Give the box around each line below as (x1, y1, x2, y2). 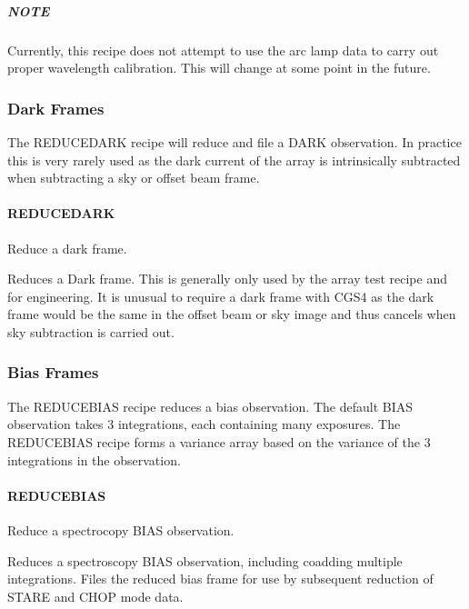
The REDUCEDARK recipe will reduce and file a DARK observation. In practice (7, 132, 462, 151)
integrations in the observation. (7, 450, 181, 469)
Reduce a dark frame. (7, 238, 127, 257)
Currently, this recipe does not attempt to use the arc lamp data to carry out (7, 40, 439, 59)
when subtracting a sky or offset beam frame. (7, 168, 260, 187)
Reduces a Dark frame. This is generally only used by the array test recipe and (7, 269, 447, 288)
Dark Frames (7, 96, 105, 119)
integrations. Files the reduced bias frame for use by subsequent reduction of (7, 569, 434, 588)
